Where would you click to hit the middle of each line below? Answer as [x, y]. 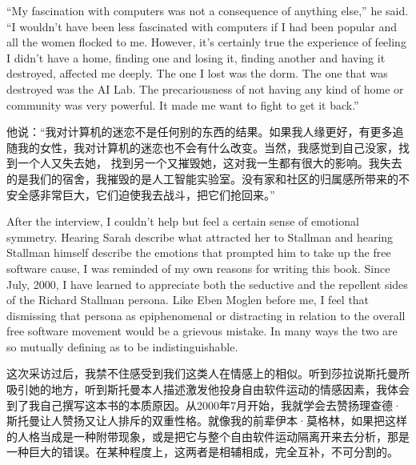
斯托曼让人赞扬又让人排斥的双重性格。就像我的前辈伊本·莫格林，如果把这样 [207, 421]
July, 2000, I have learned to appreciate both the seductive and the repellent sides [207, 284]
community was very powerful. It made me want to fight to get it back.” [183, 104]
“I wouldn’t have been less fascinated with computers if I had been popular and [202, 26]
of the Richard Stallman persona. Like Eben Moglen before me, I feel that [188, 300]
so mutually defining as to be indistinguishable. [122, 346]
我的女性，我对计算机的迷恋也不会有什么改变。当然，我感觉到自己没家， [208, 147]
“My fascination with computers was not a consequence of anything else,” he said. [208, 10]
